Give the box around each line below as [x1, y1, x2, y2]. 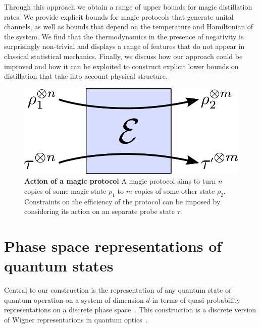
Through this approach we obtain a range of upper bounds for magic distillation [4, 2, 252, 12]
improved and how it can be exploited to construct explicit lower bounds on [4, 61, 239, 71]
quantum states [4, 255, 114, 276]
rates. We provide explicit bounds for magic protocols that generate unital [4, 11, 234, 22]
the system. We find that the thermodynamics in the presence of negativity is [4, 31, 244, 41]
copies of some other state [134, 185, 215, 196]
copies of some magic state [24, 185, 107, 196]
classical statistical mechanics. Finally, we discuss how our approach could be [4, 50, 243, 61]
